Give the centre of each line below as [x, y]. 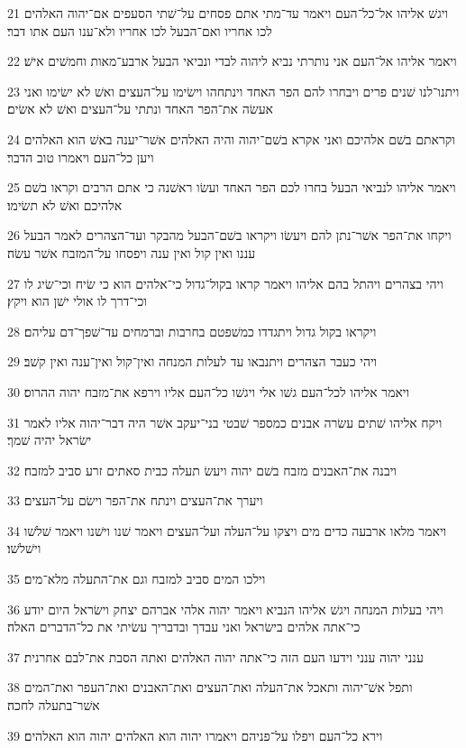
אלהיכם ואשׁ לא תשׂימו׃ [65, 204]
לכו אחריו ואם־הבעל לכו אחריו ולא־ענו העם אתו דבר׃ [140, 30]
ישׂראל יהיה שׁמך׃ [50, 440]
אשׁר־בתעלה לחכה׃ [54, 705]
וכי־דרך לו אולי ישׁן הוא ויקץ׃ [77, 301]
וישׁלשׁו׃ [24, 548]
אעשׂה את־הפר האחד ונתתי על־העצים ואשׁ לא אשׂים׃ [140, 109]
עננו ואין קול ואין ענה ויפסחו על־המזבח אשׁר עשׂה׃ [132, 252]
